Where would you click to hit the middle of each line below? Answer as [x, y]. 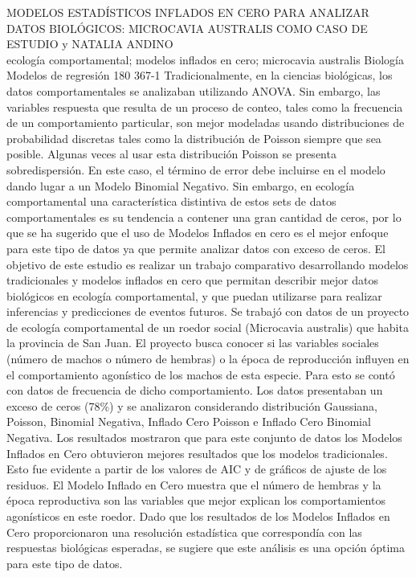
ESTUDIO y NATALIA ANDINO [90, 44]
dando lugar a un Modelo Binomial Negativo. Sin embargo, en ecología [181, 185]
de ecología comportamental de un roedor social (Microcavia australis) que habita [208, 327]
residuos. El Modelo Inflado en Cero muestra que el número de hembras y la [194, 484]
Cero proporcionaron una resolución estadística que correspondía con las [184, 532]
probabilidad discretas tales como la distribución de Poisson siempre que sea [194, 138]
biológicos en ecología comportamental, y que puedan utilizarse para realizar [194, 295]
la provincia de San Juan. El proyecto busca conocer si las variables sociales [193, 343]
